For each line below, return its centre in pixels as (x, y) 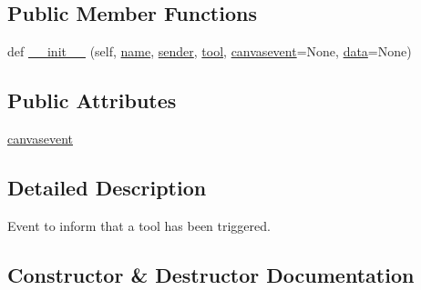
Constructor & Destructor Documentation (211, 274)
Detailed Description (107, 187)
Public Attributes (92, 100)
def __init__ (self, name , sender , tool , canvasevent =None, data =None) (210, 51)
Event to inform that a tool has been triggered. (139, 225)
